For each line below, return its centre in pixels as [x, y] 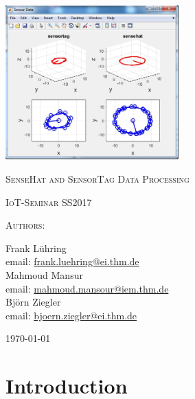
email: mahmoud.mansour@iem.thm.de [87, 288]
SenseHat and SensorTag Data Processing [97, 179]
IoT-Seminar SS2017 [49, 202]
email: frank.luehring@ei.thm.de [72, 261]
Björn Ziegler [33, 302]
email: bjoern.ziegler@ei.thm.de [71, 315]
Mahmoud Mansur [44, 275]
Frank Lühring [36, 248]
